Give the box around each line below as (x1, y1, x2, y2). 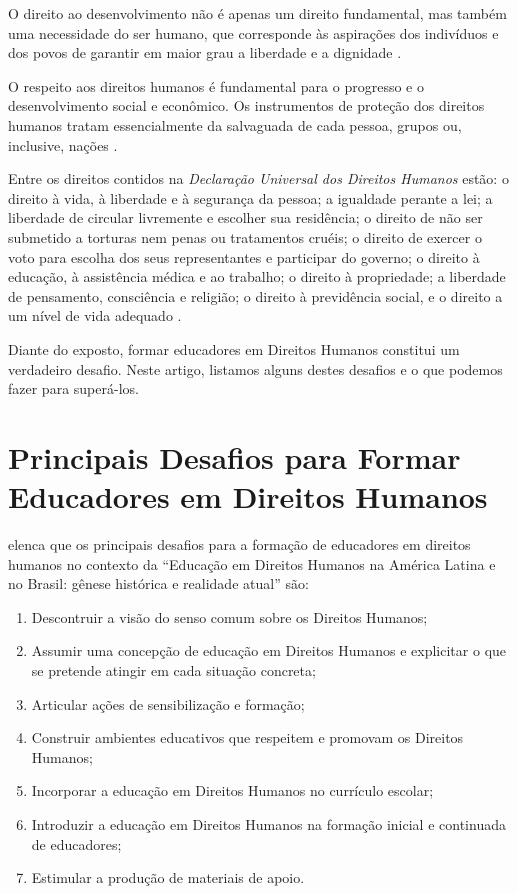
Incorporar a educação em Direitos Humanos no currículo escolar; (31, 780, 434, 801)
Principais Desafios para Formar (8, 436, 461, 477)
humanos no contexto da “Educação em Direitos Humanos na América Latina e (8, 553, 496, 574)
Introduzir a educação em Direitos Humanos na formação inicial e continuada (31, 813, 506, 834)
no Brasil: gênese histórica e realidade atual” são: (8, 573, 309, 594)
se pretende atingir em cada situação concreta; (31, 659, 316, 680)
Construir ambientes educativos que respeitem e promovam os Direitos (31, 727, 464, 748)
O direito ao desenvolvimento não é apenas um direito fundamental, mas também (8, 3, 507, 23)
